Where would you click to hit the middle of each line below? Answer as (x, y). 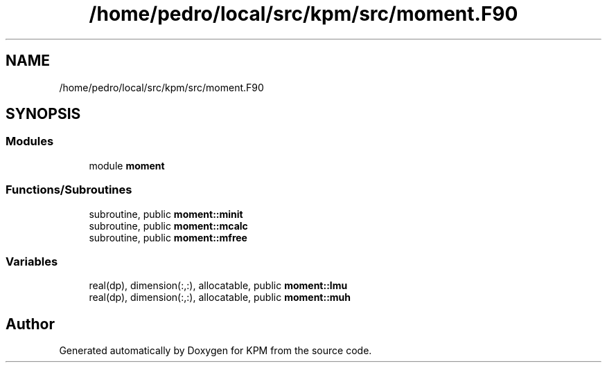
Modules (30, 141)
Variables (32, 261)
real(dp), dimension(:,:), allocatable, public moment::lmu (218, 286)
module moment (127, 165)
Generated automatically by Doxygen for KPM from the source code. (215, 351)
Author (30, 324)
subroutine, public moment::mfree (168, 237)
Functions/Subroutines (69, 190)
